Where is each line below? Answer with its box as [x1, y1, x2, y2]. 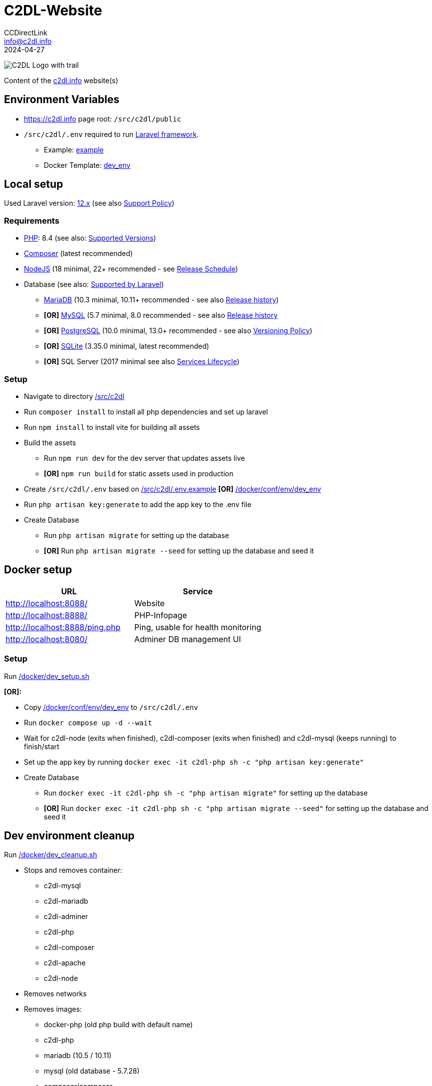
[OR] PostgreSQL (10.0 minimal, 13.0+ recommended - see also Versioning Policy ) [44, 326, 312, 335]
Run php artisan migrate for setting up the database [44, 531, 229, 540]
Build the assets [24, 438, 76, 447]
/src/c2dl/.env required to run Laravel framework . [24, 130, 199, 138]
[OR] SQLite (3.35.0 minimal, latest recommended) [44, 342, 209, 351]
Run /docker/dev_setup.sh [4, 672, 90, 680]
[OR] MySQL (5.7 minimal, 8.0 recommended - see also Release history [44, 311, 278, 320]
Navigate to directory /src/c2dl [24, 392, 125, 401]
